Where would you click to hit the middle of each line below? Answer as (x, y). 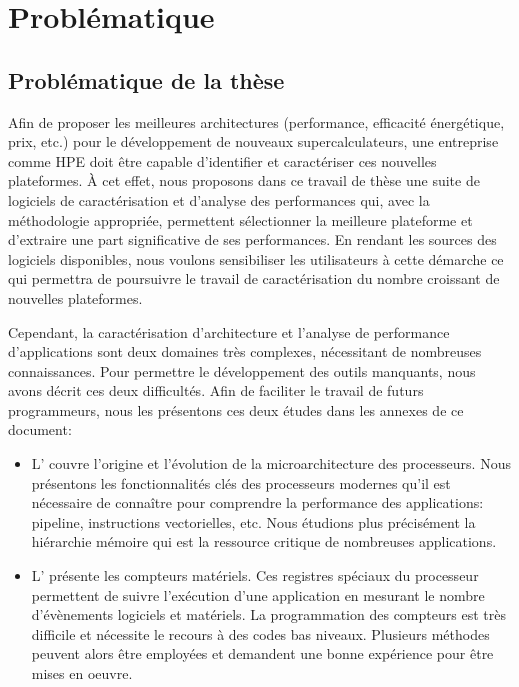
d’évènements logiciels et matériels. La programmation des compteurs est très (268, 614)
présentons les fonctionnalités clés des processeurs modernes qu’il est (241, 482)
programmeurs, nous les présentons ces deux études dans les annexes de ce (236, 409)
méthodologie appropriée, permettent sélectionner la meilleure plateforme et (240, 219)
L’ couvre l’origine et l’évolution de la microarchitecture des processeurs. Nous (271, 463)
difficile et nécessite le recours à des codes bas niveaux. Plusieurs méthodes (260, 633)
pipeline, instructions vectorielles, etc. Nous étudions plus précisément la (253, 521)
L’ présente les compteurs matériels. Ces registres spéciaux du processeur (255, 575)
